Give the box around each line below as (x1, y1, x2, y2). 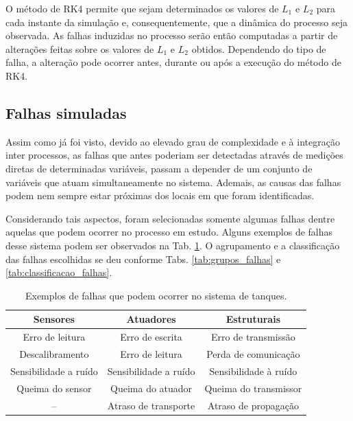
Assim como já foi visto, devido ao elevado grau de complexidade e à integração (5, 134, 340, 148)
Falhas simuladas (5, 102, 127, 123)
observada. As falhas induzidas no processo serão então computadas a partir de (5, 28, 338, 43)
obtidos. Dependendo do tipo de (191, 41, 326, 56)
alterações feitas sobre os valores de (5, 41, 154, 56)
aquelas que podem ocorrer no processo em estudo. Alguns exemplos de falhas (5, 225, 333, 239)
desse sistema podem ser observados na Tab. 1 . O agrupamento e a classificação (5, 238, 340, 252)
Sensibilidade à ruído (209, 363, 297, 378)
